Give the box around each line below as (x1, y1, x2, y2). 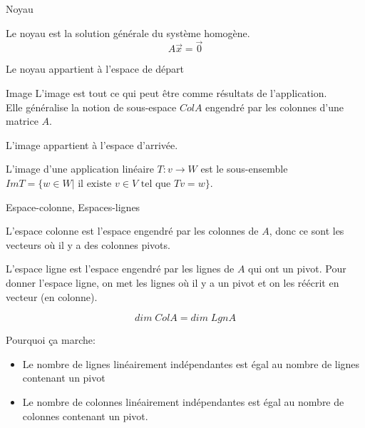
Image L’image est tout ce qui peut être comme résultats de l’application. (6, 86, 327, 100)
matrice (6, 113, 38, 128)
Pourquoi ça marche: (6, 332, 96, 347)
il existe (78, 178, 112, 189)
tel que (140, 178, 171, 189)
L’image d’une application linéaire (6, 161, 154, 176)
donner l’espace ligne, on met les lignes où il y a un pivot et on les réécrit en (6, 275, 339, 290)
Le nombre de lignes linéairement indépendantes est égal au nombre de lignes (22, 356, 360, 371)
